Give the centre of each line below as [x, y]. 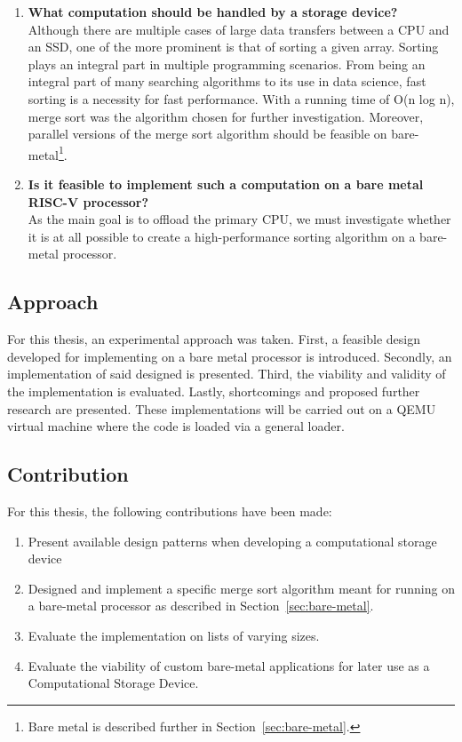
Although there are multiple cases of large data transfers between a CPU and [239, 29]
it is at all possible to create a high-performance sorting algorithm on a [222, 236]
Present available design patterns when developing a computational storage [232, 541]
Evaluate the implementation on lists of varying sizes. [174, 635]
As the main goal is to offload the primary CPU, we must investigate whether [239, 219]
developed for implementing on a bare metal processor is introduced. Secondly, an [230, 356]
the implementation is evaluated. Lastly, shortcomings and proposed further [214, 391]
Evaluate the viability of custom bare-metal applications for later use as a [229, 665]
